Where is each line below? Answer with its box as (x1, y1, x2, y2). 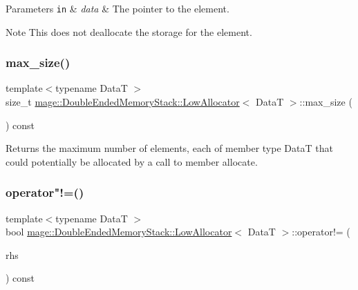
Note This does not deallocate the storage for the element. (6, 24, 252, 39)
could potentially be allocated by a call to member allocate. (6, 154, 258, 168)
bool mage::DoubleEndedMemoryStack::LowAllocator (6, 224, 232, 239)
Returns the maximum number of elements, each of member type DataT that (6, 141, 333, 155)
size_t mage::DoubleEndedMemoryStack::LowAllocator (6, 95, 240, 109)
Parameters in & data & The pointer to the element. (6, 1, 229, 15)
